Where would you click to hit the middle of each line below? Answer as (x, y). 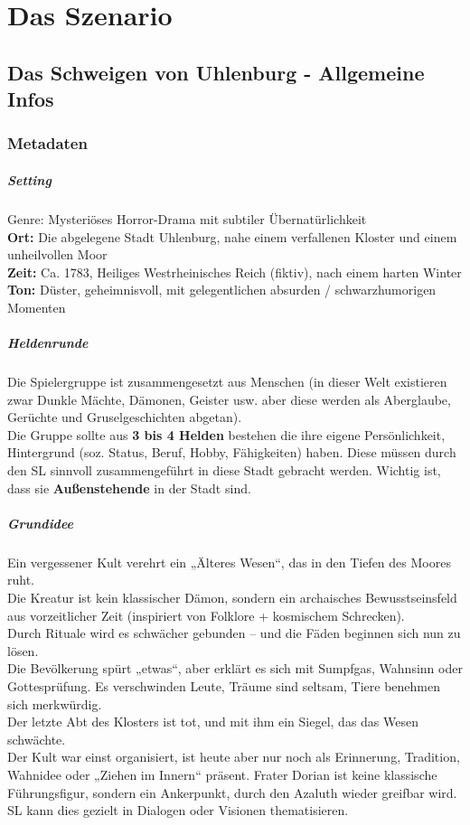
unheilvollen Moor (57, 254)
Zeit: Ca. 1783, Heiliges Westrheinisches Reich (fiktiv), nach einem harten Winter (235, 272)
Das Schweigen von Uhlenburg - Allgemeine (216, 72)
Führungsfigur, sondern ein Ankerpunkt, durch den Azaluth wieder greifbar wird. (232, 792)
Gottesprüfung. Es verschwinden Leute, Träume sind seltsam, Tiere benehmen (224, 685)
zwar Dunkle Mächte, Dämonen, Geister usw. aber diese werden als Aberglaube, (229, 399)
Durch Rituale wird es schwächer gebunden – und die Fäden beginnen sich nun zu (234, 633)
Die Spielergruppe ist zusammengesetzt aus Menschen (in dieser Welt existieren (227, 382)
